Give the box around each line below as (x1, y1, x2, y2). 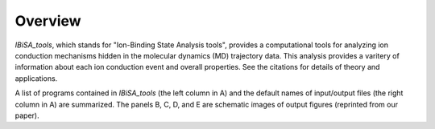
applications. (14, 73, 58, 83)
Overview (14, 12, 81, 30)
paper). (14, 111, 39, 120)
